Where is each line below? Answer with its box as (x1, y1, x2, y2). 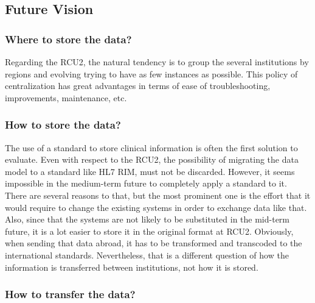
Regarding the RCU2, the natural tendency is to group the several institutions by (5, 55, 309, 68)
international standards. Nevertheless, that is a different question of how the (5, 248, 289, 261)
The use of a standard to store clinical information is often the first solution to (5, 141, 298, 154)
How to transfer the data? (5, 287, 136, 302)
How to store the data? (5, 117, 121, 132)
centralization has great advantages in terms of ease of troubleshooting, (5, 79, 271, 92)
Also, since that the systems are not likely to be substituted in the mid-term (5, 213, 290, 226)
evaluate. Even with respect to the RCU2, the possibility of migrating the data (5, 153, 299, 166)
